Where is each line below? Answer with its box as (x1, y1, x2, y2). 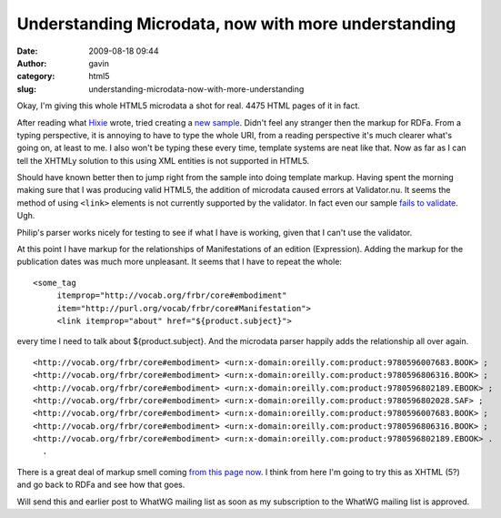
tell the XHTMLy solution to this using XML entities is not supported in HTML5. (16, 155, 310, 166)
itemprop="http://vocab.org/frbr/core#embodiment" (56, 290, 287, 300)
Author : (16, 57, 47, 68)
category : (16, 71, 55, 82)
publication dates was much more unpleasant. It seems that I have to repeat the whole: (16, 256, 343, 268)
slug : (16, 83, 36, 95)
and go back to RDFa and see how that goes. (16, 479, 185, 491)
